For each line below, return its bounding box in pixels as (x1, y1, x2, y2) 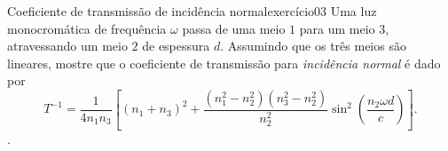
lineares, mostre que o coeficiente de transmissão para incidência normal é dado (7, 53, 441, 72)
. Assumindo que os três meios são (220, 36, 406, 55)
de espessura (142, 36, 210, 55)
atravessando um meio (7, 36, 128, 55)
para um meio (299, 19, 375, 37)
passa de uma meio (182, 19, 286, 37)
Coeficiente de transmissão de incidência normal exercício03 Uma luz (7, 2, 377, 20)
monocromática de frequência (7, 19, 167, 37)
